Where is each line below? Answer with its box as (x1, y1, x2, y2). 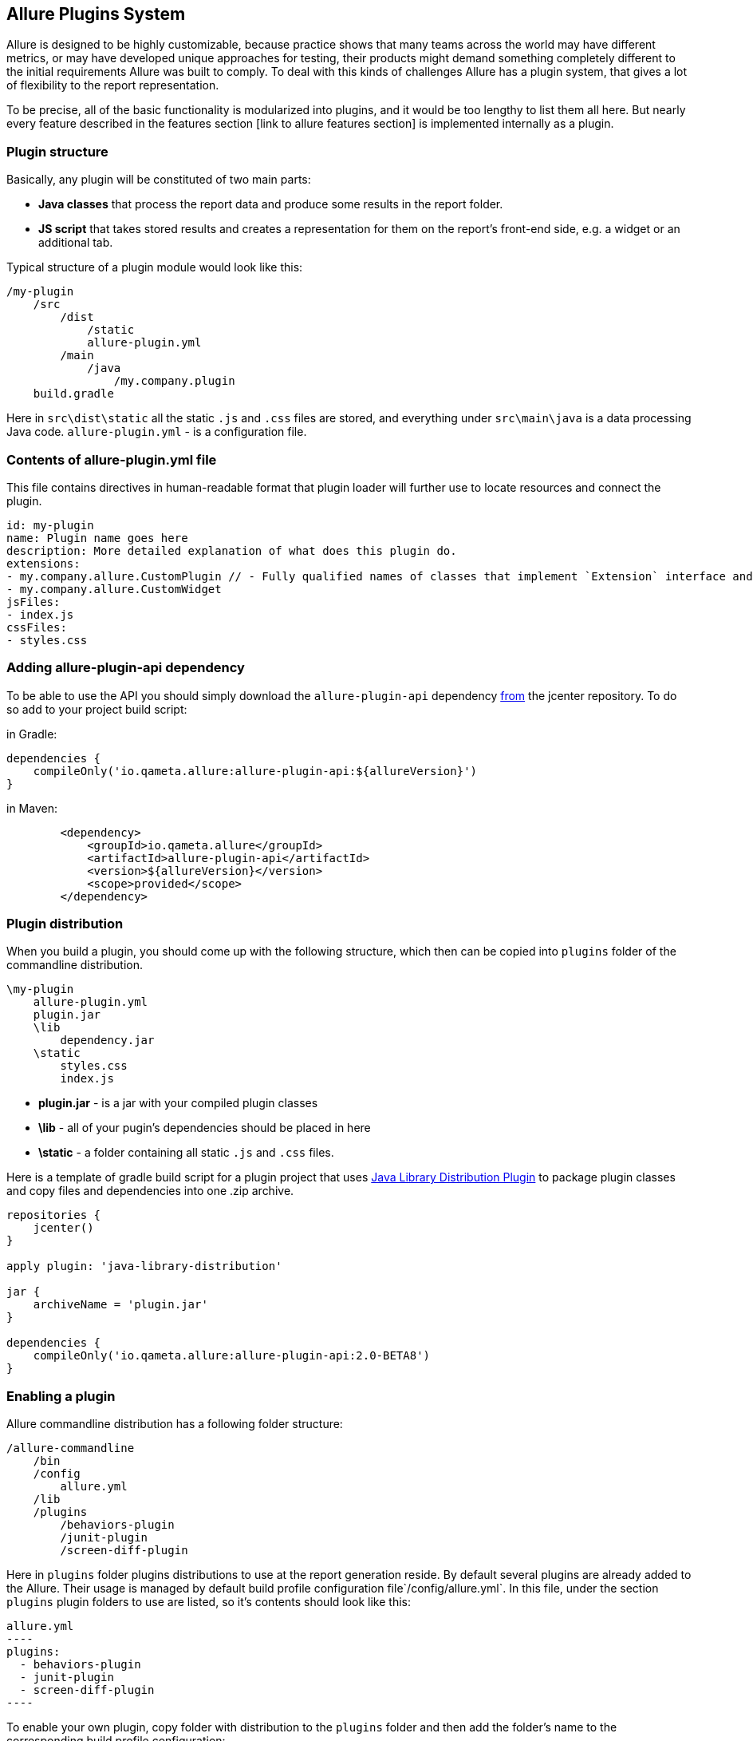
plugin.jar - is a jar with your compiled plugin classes (38, 1096, 318, 1110)
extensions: (6, 556, 81, 570)
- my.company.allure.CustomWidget (6, 582, 222, 596)
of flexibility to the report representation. (6, 78, 219, 93)
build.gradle (33, 387, 114, 401)
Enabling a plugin (6, 1387, 116, 1404)
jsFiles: (6, 595, 61, 608)
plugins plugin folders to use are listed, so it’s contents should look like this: (6, 1595, 412, 1609)
